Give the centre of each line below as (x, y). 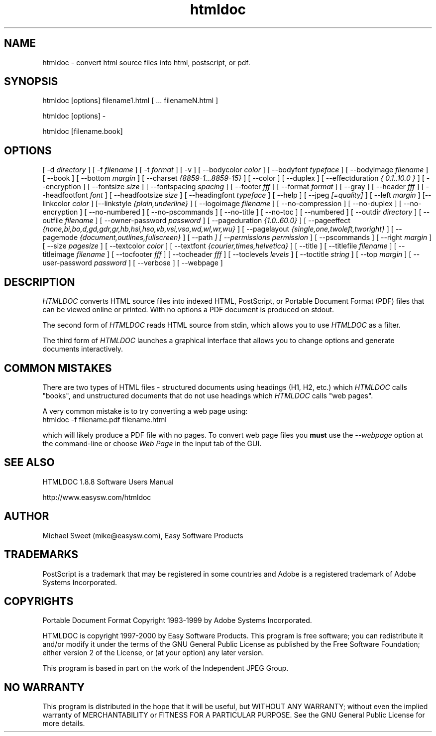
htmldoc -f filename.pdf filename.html (105, 419)
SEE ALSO (29, 463)
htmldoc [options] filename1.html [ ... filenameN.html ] (130, 101)
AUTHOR (27, 516)
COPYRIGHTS (39, 601)
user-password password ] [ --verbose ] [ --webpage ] (133, 263)
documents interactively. (83, 349)
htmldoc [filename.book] (83, 131)
